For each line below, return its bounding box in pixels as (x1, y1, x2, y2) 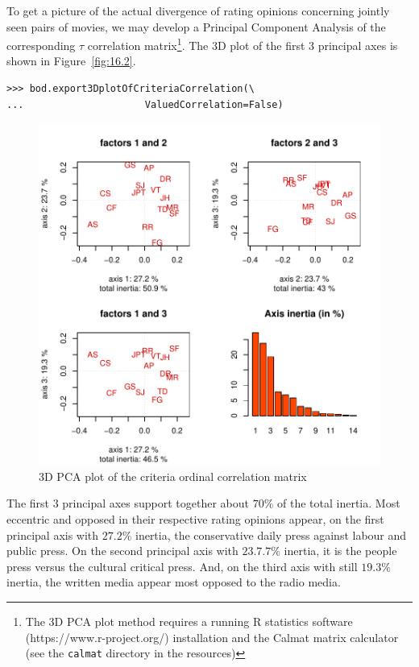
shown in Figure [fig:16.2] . (6, 52, 136, 69)
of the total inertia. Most (277, 495, 400, 512)
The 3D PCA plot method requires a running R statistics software (25, 612, 353, 629)
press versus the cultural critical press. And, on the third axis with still (6, 557, 358, 574)
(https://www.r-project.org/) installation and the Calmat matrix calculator (25, 628, 399, 645)
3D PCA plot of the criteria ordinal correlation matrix (39, 467, 307, 484)
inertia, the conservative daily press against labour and (135, 526, 407, 543)
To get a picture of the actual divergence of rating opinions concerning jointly (6, 2, 390, 19)
